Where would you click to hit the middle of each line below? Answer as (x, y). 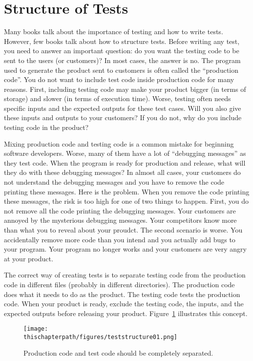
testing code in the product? (46, 127)
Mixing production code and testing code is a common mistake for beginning (119, 143)
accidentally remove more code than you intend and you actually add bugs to (120, 239)
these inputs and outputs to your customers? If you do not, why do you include (123, 117)
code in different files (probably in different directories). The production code (119, 284)
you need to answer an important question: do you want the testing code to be (122, 51)
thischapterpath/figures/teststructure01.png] (100, 337)
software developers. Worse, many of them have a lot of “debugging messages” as (125, 153)
